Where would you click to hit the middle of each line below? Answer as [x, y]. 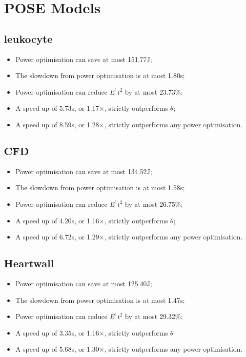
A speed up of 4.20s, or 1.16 [57, 220]
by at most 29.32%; [154, 316]
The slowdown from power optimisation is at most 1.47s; [100, 300]
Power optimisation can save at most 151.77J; [84, 59]
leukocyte [28, 38]
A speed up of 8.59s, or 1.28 [57, 124]
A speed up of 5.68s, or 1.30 [57, 349]
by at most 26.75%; [154, 204]
